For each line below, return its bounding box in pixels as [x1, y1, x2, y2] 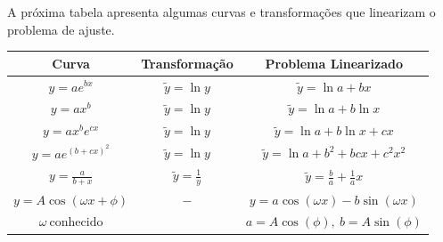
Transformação [141, 53, 234, 72]
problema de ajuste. [7, 20, 115, 38]
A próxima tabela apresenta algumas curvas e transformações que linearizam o [7, 3, 436, 20]
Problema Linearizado [265, 53, 404, 72]
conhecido [49, 216, 103, 230]
